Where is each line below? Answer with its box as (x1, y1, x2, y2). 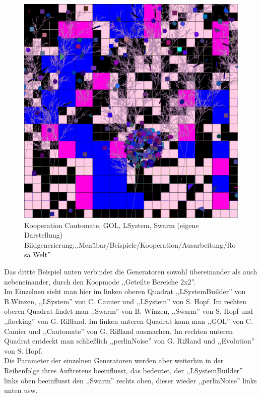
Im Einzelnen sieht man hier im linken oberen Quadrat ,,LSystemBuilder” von (4, 286, 246, 297)
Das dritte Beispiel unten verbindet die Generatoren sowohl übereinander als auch (4, 266, 257, 276)
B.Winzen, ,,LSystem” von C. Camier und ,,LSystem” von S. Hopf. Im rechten (4, 296, 247, 306)
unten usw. (4, 385, 38, 395)
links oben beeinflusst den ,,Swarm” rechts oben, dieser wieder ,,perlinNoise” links (4, 375, 257, 385)
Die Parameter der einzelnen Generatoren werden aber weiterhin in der (4, 355, 224, 366)
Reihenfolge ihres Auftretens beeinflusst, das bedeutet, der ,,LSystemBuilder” (4, 365, 243, 375)
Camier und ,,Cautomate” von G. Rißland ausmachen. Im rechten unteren (4, 325, 233, 336)
